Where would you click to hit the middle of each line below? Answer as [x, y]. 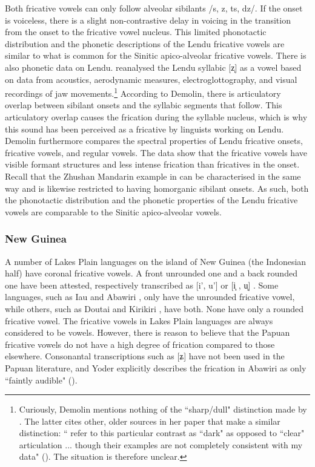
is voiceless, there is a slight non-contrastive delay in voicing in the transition [148, 20]
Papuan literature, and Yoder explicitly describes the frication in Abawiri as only [156, 367]
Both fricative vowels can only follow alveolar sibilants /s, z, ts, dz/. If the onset [154, 8]
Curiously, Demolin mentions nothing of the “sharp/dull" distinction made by [163, 409]
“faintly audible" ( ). [41, 380]
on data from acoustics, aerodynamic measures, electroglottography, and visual [151, 79]
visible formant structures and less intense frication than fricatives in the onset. [152, 164]
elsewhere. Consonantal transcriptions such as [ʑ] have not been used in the [145, 356]
